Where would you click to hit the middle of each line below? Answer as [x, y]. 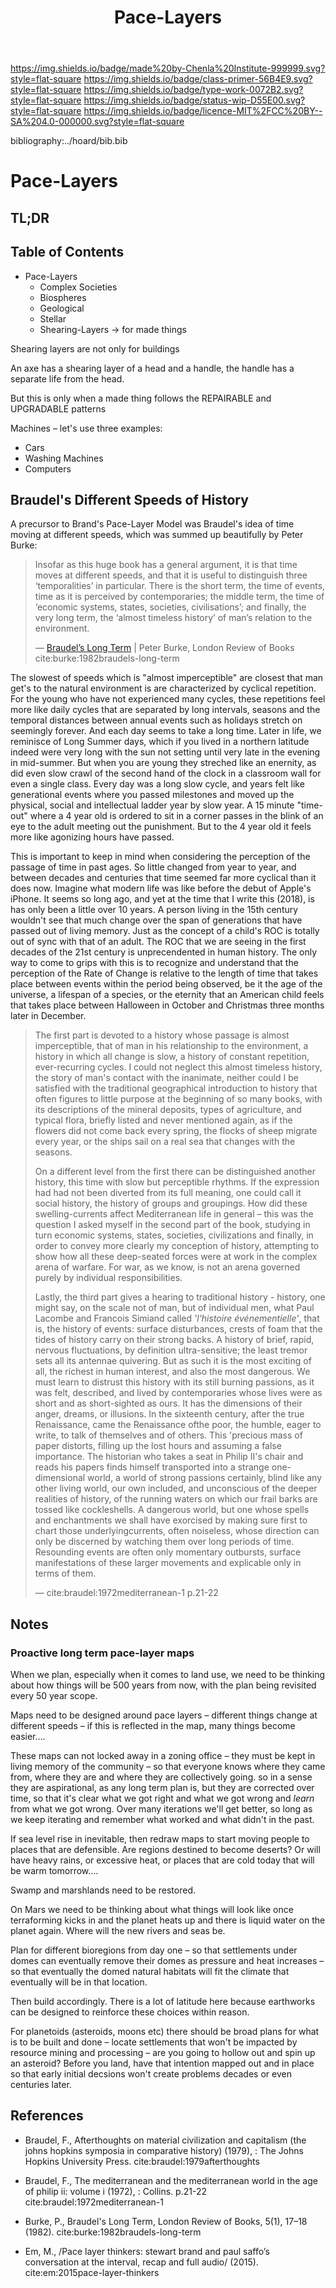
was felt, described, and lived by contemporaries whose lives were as [178, 1393]
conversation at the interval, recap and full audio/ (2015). [141, 2262]
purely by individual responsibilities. [108, 1278]
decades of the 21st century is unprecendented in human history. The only [164, 952]
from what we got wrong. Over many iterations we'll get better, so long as [161, 1809]
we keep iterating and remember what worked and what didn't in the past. [162, 1820]
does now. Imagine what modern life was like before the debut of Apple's [161, 888]
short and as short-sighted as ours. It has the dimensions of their [168, 1403]
